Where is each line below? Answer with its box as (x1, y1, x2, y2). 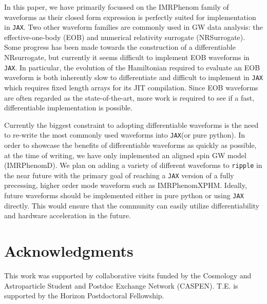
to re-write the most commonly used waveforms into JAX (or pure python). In (4, 129, 245, 140)
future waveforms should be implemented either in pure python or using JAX (4, 190, 244, 201)
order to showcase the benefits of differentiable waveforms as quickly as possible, (4, 139, 257, 150)
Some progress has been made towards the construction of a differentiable (4, 42, 236, 52)
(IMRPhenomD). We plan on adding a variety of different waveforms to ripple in (4, 160, 262, 170)
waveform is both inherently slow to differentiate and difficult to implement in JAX (4, 72, 263, 83)
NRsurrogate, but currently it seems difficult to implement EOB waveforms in (4, 52, 250, 63)
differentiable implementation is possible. (4, 102, 132, 113)
